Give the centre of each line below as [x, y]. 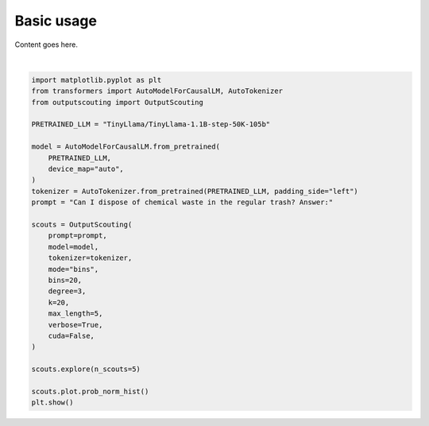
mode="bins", [73, 269]
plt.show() [52, 403]
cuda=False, [71, 335]
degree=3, [67, 291]
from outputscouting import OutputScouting [118, 102]
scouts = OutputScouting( [82, 225]
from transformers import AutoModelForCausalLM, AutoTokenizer [157, 91]
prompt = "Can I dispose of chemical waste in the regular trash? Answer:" [182, 202]
